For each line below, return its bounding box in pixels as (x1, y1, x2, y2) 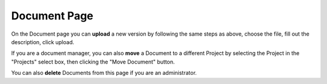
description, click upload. (11, 38, 74, 45)
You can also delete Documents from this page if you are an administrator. (11, 69, 197, 77)
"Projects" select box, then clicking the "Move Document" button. (11, 58, 175, 65)
